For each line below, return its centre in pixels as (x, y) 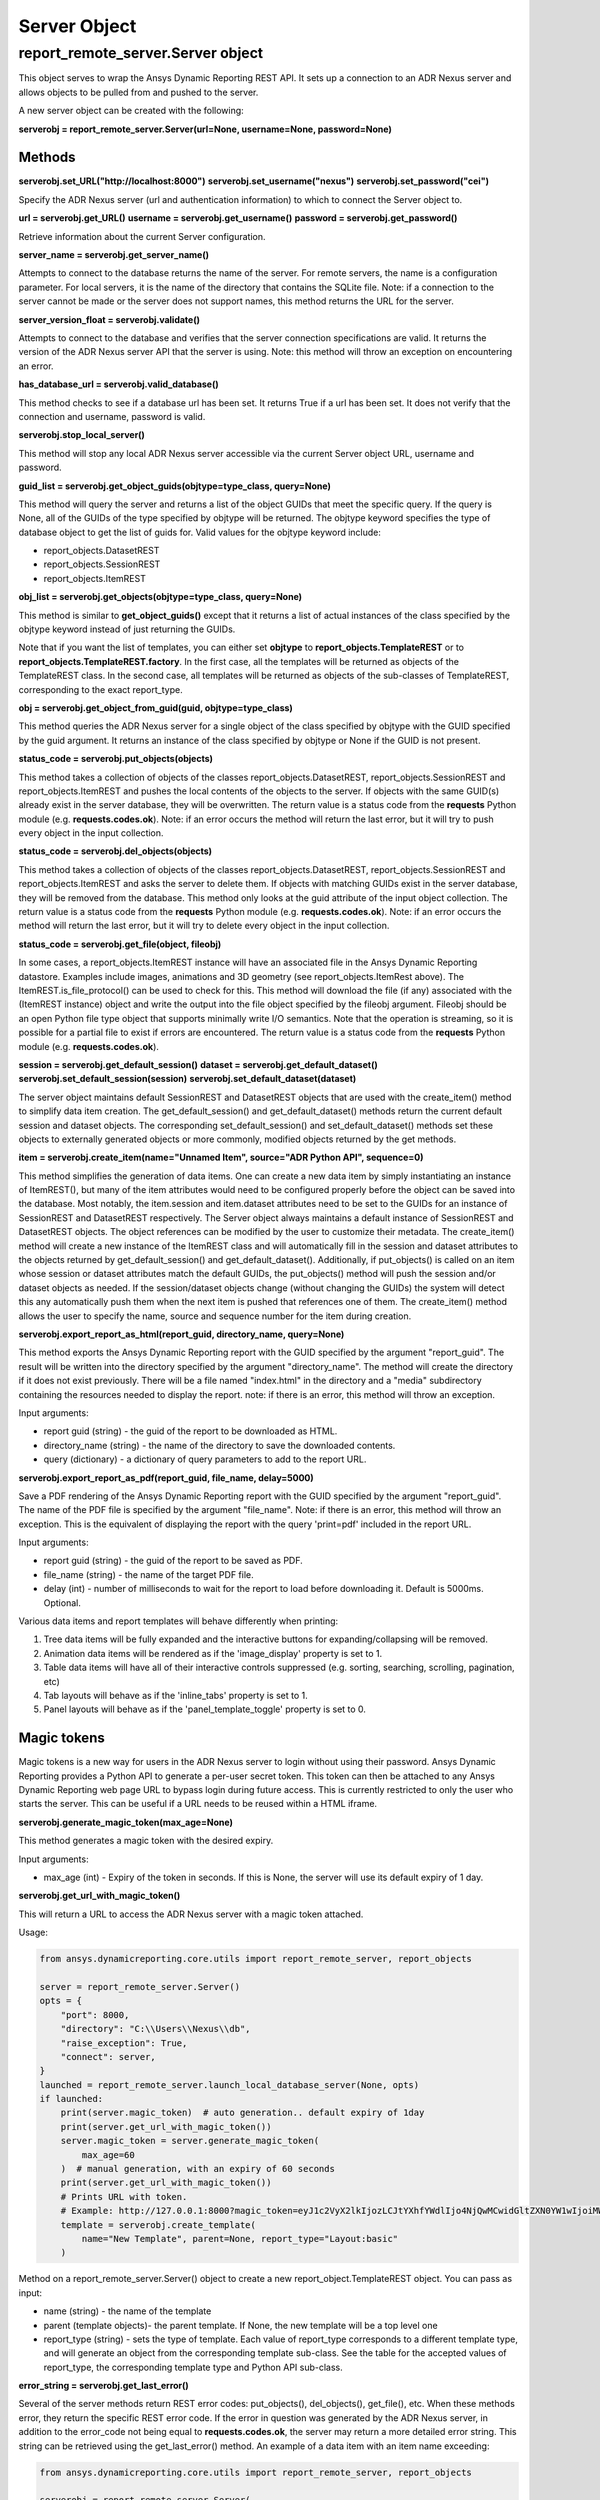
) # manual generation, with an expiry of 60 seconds (197, 2169)
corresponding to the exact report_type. (101, 689)
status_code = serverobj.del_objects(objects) (115, 851)
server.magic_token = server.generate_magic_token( (190, 2141)
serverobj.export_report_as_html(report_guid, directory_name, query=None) (181, 1334)
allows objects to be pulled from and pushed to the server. (138, 92)
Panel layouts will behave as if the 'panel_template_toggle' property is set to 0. (205, 1709)
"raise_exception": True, (124, 2043)
